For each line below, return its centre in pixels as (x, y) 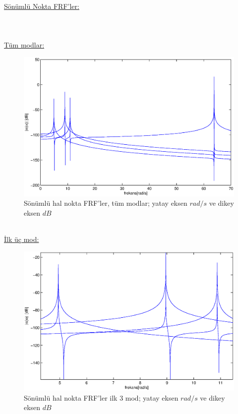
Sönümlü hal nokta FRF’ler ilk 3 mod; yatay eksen (101, 397)
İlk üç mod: (22, 239)
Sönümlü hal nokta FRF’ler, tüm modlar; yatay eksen (106, 203)
